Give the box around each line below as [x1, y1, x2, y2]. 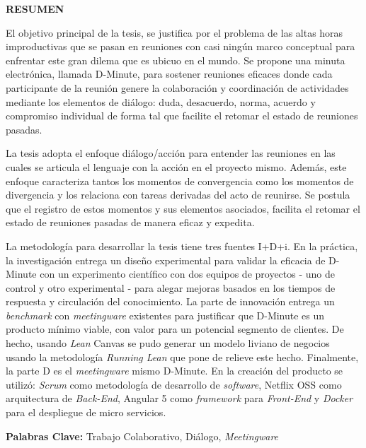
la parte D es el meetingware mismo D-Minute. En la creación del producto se [6, 363, 343, 378]
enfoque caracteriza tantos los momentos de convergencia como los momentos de [6, 173, 354, 188]
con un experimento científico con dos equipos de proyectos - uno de [40, 266, 336, 281]
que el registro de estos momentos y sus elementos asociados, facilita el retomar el [6, 201, 360, 216]
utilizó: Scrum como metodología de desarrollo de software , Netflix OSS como [6, 377, 342, 391]
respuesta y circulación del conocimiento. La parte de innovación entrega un [6, 294, 335, 309]
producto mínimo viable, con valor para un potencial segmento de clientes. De [6, 322, 344, 336]
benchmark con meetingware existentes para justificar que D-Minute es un [6, 307, 325, 322]
